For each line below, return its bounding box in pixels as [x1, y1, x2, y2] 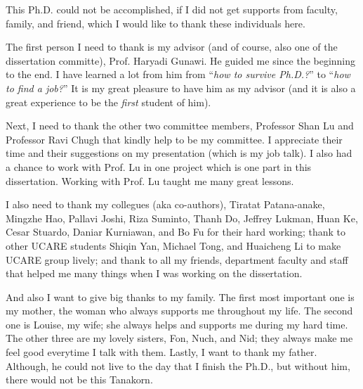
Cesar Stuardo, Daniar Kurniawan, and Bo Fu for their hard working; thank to [6, 224, 346, 239]
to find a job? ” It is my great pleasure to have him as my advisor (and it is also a [6, 80, 356, 95]
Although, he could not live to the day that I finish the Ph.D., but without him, [6, 358, 350, 373]
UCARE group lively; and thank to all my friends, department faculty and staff [6, 252, 348, 267]
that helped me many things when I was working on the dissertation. [6, 266, 303, 281]
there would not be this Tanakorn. [6, 372, 153, 387]
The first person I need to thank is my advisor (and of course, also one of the [6, 39, 338, 54]
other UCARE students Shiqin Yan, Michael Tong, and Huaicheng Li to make [6, 238, 341, 253]
